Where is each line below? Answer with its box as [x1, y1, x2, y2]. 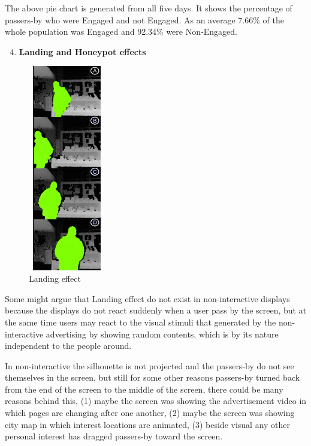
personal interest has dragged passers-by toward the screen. [5, 430, 223, 442]
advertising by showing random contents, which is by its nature [46, 327, 279, 340]
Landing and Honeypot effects [19, 45, 146, 58]
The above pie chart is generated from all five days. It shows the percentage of [5, 2, 292, 14]
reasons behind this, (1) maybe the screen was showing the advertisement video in [5, 394, 307, 407]
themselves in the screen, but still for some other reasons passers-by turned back [5, 371, 300, 384]
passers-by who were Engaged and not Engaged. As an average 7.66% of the [5, 13, 284, 26]
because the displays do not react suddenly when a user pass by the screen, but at [5, 304, 307, 317]
